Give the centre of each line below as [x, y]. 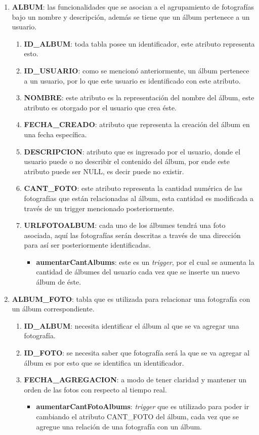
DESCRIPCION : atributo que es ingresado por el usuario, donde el [132, 151]
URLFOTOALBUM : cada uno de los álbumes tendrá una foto [125, 225]
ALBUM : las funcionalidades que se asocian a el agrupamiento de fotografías [133, 7]
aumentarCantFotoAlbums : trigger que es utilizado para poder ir [143, 406]
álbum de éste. [59, 282]
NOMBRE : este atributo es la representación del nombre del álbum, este [139, 97]
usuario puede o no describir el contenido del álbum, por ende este [127, 161]
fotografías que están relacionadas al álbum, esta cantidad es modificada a [139, 198]
